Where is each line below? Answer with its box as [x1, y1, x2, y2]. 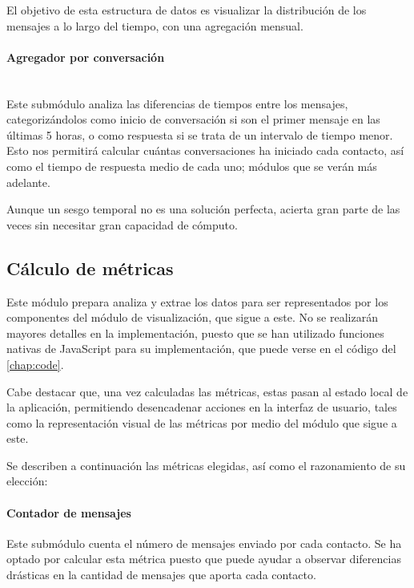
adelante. [6, 173, 50, 190]
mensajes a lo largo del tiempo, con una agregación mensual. [6, 17, 303, 34]
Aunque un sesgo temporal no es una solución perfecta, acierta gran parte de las [6, 201, 400, 217]
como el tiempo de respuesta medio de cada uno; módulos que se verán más [6, 157, 377, 174]
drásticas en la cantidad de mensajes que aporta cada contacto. [6, 566, 316, 583]
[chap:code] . [6, 355, 64, 372]
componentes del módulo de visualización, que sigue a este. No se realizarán [6, 309, 378, 326]
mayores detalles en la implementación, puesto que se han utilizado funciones [6, 324, 384, 341]
